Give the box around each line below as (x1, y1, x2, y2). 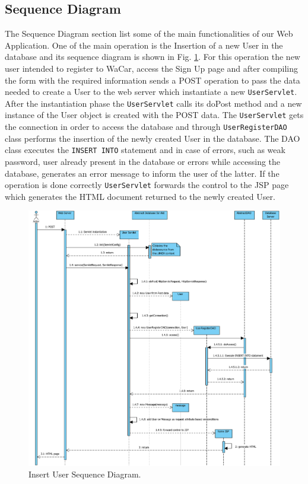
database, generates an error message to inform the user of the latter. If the (5, 167, 280, 179)
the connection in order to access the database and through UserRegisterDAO (5, 120, 287, 133)
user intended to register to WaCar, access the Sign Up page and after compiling (5, 62, 298, 74)
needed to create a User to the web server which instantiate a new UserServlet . (5, 85, 297, 98)
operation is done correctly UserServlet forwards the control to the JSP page (5, 179, 289, 191)
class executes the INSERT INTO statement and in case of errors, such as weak (5, 144, 285, 156)
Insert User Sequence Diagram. (28, 468, 141, 480)
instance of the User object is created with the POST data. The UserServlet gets (5, 109, 304, 121)
